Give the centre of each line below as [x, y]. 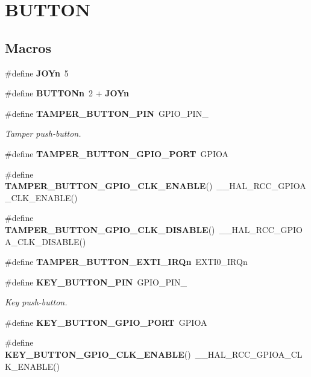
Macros [28, 47]
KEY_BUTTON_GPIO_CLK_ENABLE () [98, 354]
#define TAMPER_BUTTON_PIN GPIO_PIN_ [107, 113]
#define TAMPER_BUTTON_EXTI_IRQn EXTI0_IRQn [126, 262]
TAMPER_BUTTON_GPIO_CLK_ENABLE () [109, 186]
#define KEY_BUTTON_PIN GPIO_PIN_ [96, 282]
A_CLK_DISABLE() [46, 241]
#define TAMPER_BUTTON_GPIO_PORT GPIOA [117, 153]
